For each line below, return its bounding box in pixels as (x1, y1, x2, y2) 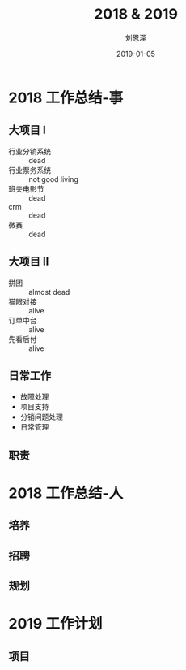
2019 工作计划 (8, 615, 103, 633)
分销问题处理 (19, 412, 63, 422)
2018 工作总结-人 (8, 484, 124, 502)
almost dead (28, 287, 70, 296)
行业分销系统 (8, 146, 51, 156)
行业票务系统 (8, 165, 51, 175)
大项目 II (8, 255, 49, 269)
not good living (28, 174, 78, 184)
